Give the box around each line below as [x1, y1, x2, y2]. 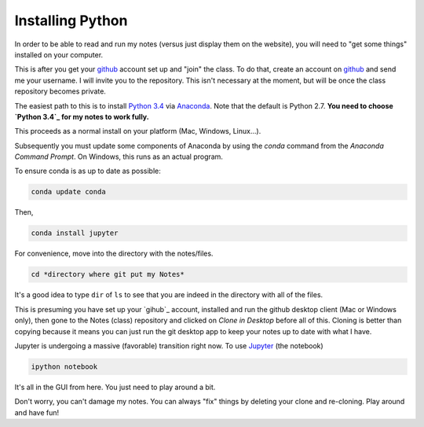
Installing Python [14, 12, 128, 29]
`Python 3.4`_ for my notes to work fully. [14, 112, 149, 121]
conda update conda [31, 187, 106, 197]
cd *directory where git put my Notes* [31, 270, 185, 279]
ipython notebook [31, 362, 98, 371]
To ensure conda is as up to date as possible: [14, 166, 161, 176]
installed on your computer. [14, 50, 104, 59]
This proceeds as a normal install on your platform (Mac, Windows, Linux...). [14, 127, 261, 136]
